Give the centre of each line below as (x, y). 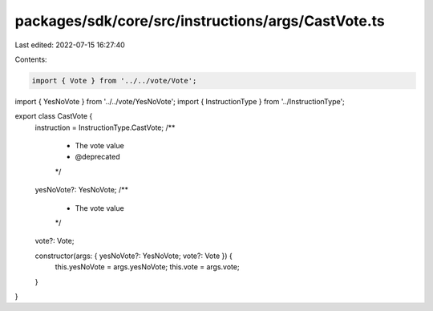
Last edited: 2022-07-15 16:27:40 (70, 45)
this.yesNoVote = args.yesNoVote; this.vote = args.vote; (147, 267)
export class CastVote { (54, 116)
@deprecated (97, 157)
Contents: (31, 59)
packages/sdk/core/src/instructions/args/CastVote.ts (200, 21)
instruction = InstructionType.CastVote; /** (105, 127)
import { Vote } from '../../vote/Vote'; (114, 81)
